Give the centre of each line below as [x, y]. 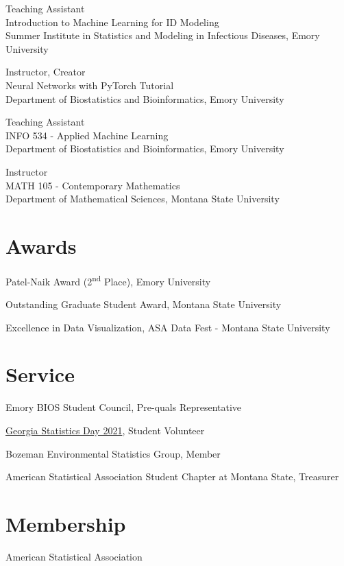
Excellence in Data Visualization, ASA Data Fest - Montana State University [168, 327]
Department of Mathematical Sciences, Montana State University [143, 199]
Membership [66, 523]
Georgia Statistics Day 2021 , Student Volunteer [105, 430]
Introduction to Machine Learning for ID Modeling [112, 22]
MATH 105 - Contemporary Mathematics [93, 185]
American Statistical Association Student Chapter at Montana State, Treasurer [172, 476]
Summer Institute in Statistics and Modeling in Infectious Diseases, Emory [163, 35]
